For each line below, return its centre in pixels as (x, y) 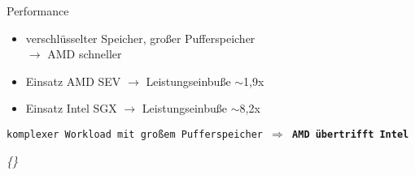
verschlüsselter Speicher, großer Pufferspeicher (140, 38)
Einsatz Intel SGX (71, 108)
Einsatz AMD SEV (73, 81)
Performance (38, 11)
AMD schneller (85, 54)
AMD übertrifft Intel (351, 134)
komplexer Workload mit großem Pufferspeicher (135, 134)
